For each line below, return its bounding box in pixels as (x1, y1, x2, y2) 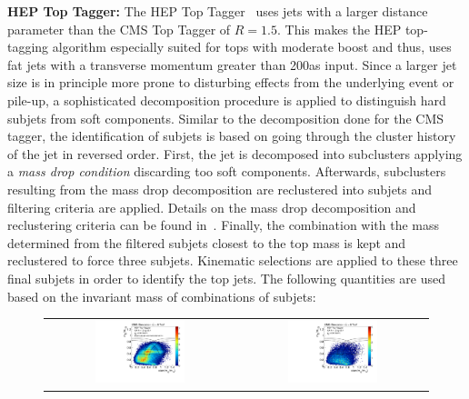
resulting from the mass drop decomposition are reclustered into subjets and (7, 179, 433, 198)
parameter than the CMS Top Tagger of (7, 19, 231, 38)
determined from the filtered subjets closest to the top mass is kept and (7, 233, 406, 252)
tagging (7, 37, 49, 56)
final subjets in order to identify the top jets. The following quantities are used (7, 268, 445, 287)
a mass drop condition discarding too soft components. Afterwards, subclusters (7, 162, 446, 181)
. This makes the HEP (277, 19, 402, 38)
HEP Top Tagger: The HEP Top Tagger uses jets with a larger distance (7, 2, 428, 20)
